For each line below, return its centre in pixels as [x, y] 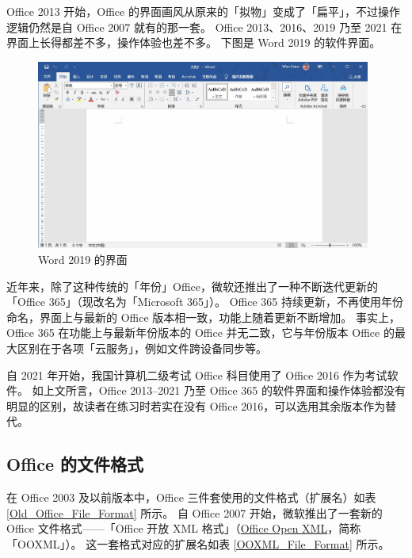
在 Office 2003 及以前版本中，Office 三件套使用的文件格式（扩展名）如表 [191, 497]
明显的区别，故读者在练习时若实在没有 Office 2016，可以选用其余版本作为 [196, 405]
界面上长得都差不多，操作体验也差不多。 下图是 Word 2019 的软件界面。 [194, 42]
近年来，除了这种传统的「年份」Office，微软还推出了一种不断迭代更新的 [192, 286]
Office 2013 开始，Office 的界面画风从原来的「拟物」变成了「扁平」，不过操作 [203, 11]
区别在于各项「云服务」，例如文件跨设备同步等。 [142, 348]
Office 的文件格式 [75, 464]
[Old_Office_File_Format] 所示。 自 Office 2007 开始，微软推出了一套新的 [195, 512]
